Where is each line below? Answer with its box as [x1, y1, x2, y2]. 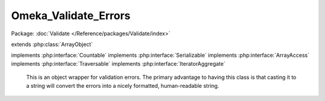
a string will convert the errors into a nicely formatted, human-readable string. [26, 82, 220, 89]
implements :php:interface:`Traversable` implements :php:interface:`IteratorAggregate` [11, 60, 226, 67]
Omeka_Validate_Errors [11, 9, 131, 22]
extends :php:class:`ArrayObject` [11, 41, 93, 48]
